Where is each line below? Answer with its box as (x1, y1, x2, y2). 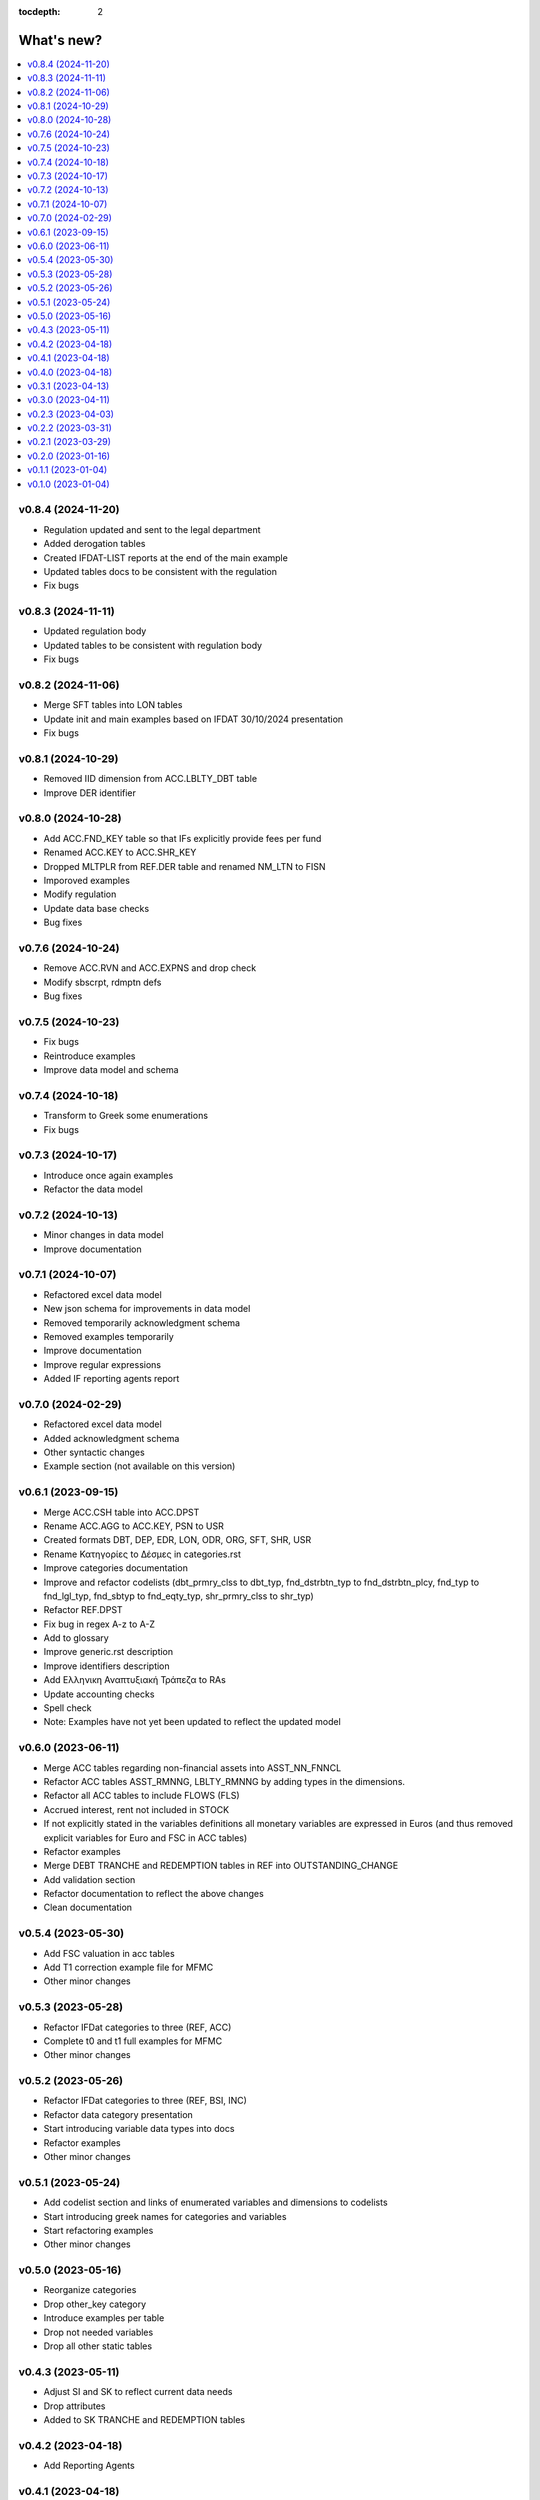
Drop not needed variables (43, 2326, 154, 2338)
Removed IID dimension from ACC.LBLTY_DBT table (43, 773, 258, 785)
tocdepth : (18, 6, 61, 17)
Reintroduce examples (43, 1050, 136, 1062)
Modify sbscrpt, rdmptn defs (43, 976, 162, 988)
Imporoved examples (43, 875, 130, 887)
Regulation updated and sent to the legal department (43, 523, 261, 535)
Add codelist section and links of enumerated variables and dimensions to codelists (43, 2196, 389, 2209)
